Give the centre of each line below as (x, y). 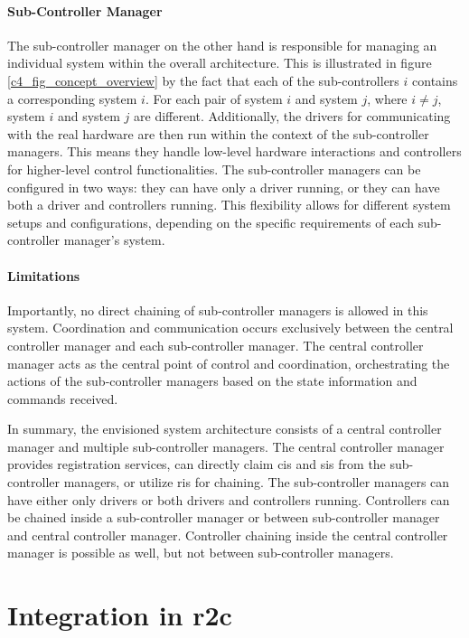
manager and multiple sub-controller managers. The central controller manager (226, 446)
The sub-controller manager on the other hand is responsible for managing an (222, 45)
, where (387, 98)
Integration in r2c (120, 615)
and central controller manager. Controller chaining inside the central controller (228, 535)
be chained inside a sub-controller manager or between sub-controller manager (224, 517)
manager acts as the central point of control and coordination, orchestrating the (229, 363)
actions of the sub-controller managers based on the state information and (212, 381)
